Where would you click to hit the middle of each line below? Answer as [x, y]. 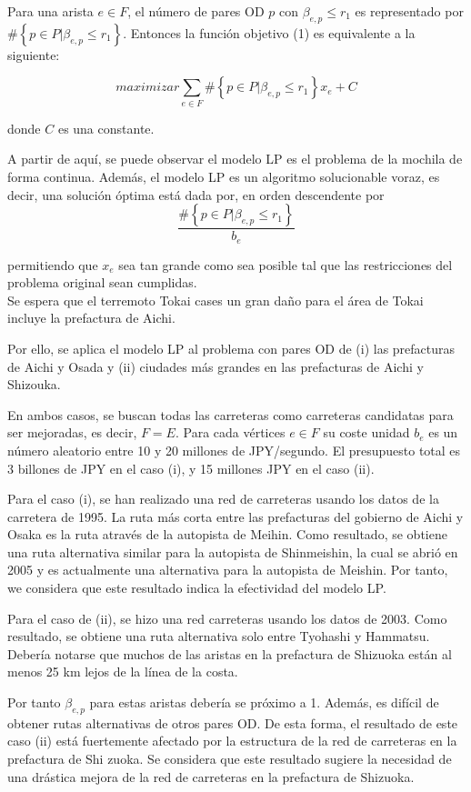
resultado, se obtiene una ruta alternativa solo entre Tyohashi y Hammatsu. [219, 636]
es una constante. [106, 128]
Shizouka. [34, 384]
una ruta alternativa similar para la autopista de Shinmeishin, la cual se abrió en [233, 551]
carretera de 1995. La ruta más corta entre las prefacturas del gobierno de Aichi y [235, 516]
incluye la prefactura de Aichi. [91, 318]
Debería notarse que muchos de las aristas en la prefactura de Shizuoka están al [230, 653]
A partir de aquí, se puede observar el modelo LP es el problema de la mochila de [235, 159]
